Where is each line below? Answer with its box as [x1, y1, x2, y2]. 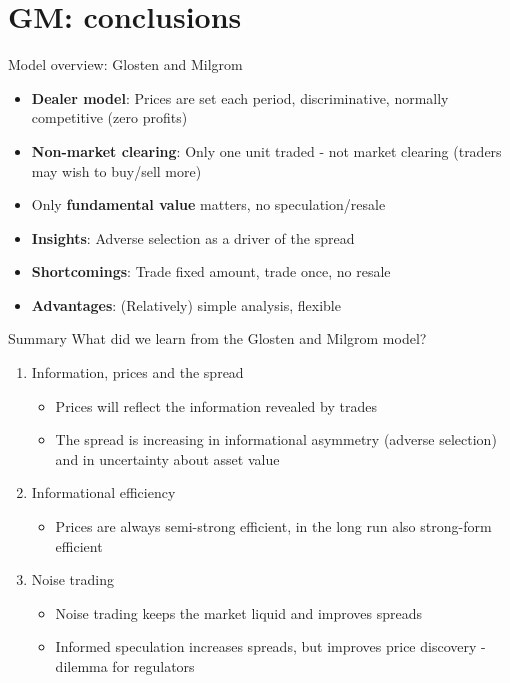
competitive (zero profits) [31, 107, 188, 128]
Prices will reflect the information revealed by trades [55, 395, 377, 416]
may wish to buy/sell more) [31, 160, 202, 181]
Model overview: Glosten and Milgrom [8, 54, 243, 75]
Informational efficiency [31, 482, 176, 503]
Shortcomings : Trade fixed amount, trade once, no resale [31, 261, 391, 282]
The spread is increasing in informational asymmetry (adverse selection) [55, 429, 497, 450]
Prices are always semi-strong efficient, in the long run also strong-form [55, 516, 492, 537]
